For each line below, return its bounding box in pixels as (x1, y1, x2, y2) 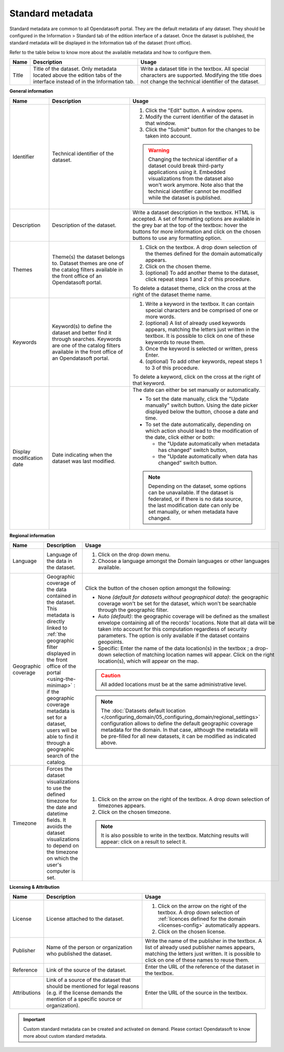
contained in (47, 592, 77, 599)
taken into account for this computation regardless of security (98, 625, 247, 632)
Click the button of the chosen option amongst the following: (85, 584, 231, 591)
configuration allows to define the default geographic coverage (100, 719, 253, 727)
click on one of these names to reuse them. (145, 957, 250, 964)
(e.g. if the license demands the (46, 989, 123, 996)
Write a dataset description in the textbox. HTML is (132, 209, 255, 216)
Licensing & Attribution (9, 884, 60, 890)
